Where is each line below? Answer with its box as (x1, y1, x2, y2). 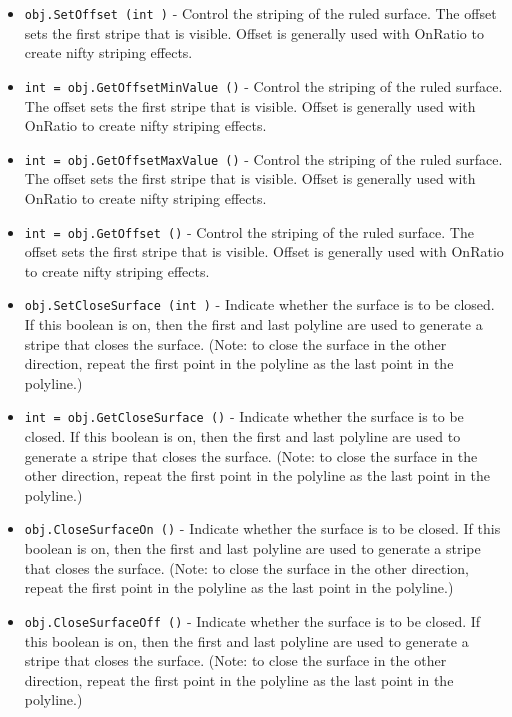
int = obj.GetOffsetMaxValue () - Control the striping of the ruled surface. (24, 148, 503, 169)
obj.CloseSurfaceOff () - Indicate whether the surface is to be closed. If (24, 610, 481, 631)
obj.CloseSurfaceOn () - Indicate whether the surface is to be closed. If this (24, 518, 501, 539)
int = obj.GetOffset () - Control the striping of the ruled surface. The (24, 221, 474, 242)
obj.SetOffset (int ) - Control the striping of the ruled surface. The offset (24, 3, 497, 23)
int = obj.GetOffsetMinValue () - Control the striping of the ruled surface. (24, 75, 503, 96)
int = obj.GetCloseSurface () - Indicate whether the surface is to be (24, 406, 464, 427)
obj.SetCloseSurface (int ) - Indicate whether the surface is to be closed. (24, 294, 495, 315)
